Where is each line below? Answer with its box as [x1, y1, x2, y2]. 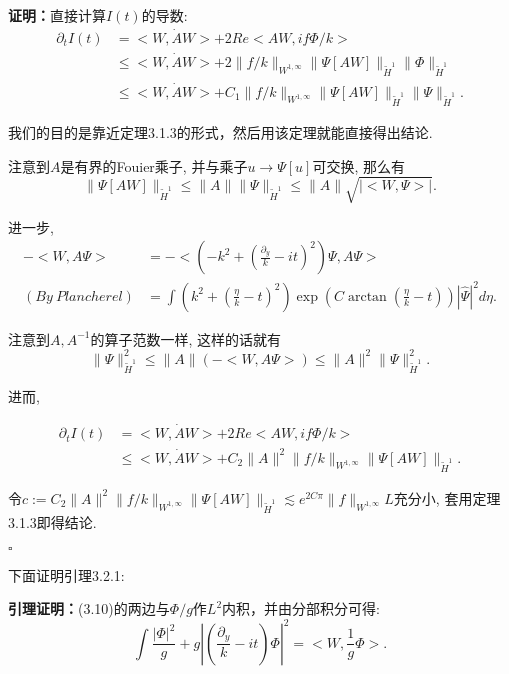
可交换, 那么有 [312, 155, 405, 176]
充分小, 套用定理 [393, 487, 501, 508]
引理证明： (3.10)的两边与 [8, 598, 170, 619]
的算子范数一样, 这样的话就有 [90, 328, 282, 349]
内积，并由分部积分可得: [222, 598, 380, 619]
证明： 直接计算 [8, 5, 106, 25]
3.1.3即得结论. [8, 512, 97, 533]
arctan [347, 289, 387, 304]
